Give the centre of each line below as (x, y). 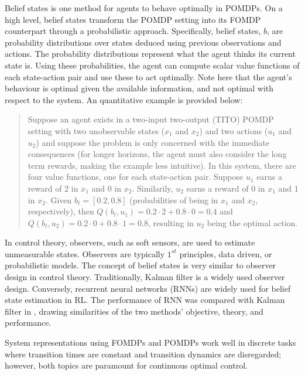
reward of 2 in (53, 188)
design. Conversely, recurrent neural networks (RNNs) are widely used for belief (148, 288)
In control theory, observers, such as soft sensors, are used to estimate (130, 242)
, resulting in (171, 222)
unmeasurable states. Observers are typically (85, 253)
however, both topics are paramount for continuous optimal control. (126, 365)
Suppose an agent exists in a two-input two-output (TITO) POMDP (151, 119)
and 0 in (107, 188)
